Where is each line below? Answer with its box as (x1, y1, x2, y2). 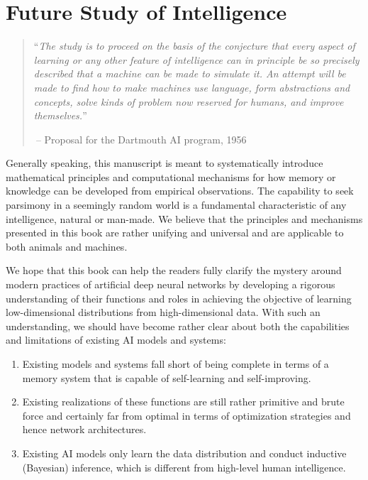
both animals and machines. (6, 239, 128, 253)
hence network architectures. (22, 422, 147, 437)
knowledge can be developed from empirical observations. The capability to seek (6, 183, 354, 198)
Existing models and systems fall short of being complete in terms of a (22, 356, 329, 371)
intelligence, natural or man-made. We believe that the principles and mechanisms (6, 211, 363, 226)
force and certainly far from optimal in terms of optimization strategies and (22, 408, 351, 422)
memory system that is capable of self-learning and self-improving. (22, 370, 311, 385)
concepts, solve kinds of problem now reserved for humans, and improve (33, 94, 344, 109)
